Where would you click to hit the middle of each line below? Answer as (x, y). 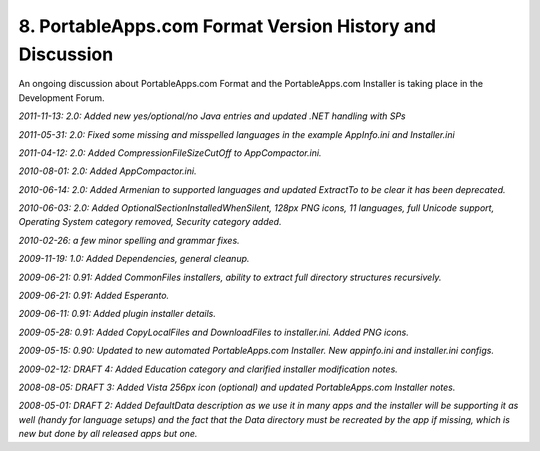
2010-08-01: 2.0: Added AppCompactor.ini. (107, 171)
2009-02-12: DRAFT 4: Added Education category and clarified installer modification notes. (208, 369)
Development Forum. (61, 97)
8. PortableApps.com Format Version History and (227, 26)
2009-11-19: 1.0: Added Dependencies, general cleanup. (134, 259)
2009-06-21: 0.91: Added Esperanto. (94, 296)
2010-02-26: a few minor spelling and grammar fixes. (129, 240)
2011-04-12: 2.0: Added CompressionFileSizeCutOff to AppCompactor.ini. (170, 152)
